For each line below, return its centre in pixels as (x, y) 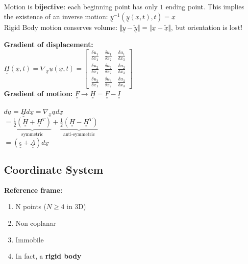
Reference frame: (33, 190)
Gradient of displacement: (49, 44)
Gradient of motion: (38, 93)
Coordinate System (54, 170)
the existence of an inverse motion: (56, 16)
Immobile (29, 239)
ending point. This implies (205, 6)
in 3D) (76, 206)
